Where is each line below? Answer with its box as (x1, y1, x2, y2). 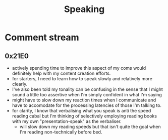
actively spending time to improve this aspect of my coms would (12, 65, 146, 71)
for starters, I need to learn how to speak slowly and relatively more (12, 76, 152, 81)
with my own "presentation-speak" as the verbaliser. (12, 118, 122, 124)
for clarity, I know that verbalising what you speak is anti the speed (12, 108, 151, 113)
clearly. (12, 81, 28, 87)
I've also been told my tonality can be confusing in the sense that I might (12, 86, 163, 92)
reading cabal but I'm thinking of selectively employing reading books (12, 113, 157, 119)
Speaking (64, 4, 105, 15)
